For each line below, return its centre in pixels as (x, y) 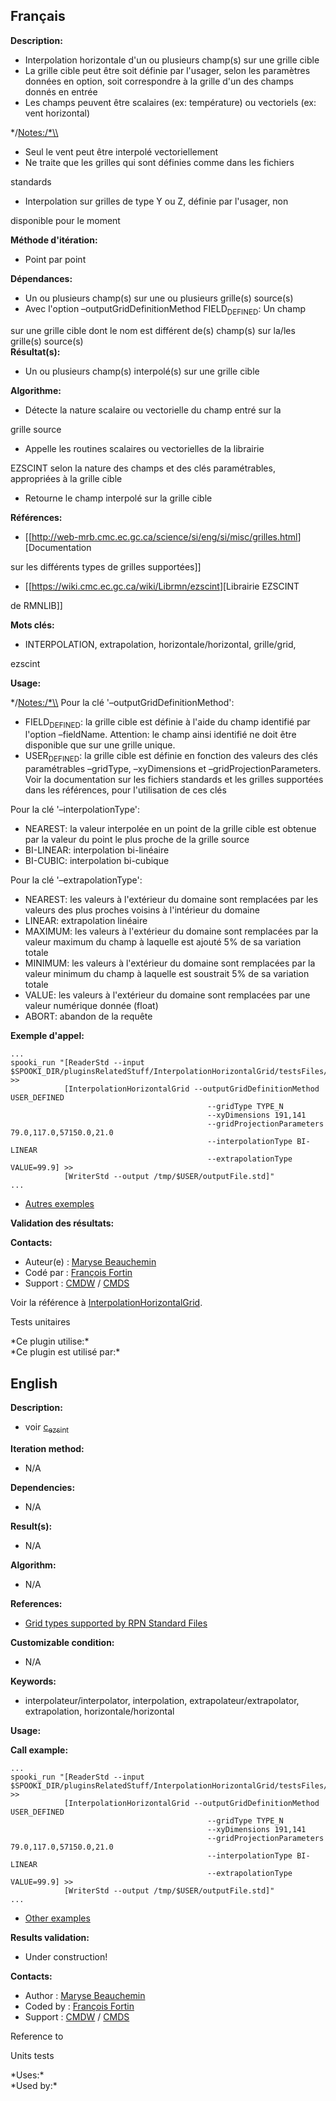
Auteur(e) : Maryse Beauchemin (90, 1262)
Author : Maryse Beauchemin (85, 1995)
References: (36, 1603)
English (34, 1383)
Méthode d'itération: (54, 240)
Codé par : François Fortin (78, 1273)
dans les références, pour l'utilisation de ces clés (125, 790)
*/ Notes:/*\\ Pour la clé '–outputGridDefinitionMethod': (122, 702)
